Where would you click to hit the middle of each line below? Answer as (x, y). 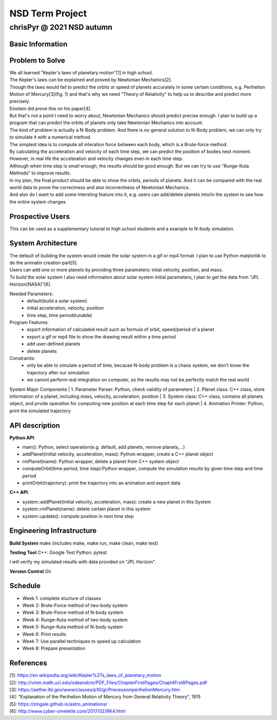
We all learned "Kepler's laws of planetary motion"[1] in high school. (81, 72)
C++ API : (19, 492)
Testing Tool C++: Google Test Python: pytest (58, 552)
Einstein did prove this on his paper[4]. (51, 108)
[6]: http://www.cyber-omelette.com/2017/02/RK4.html (67, 711)
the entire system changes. (38, 202)
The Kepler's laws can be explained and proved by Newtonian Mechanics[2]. (91, 80)
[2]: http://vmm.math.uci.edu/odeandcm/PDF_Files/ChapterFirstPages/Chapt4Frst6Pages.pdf (108, 683)
